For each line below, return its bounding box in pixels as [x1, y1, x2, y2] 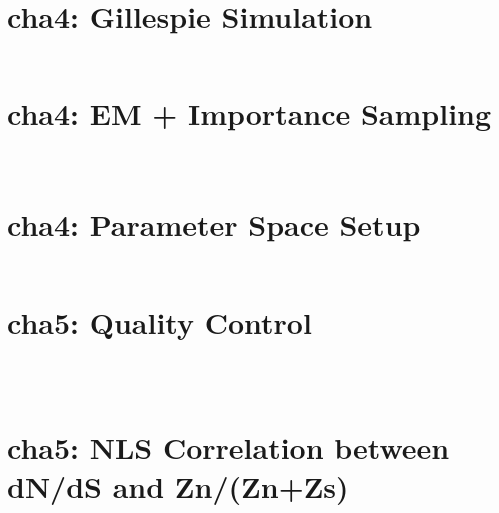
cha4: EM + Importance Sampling [7, 93, 492, 134]
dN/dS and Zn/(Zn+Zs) [7, 465, 349, 506]
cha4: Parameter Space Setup [7, 204, 421, 245]
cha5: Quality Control [7, 301, 312, 342]
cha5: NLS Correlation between [7, 426, 450, 467]
